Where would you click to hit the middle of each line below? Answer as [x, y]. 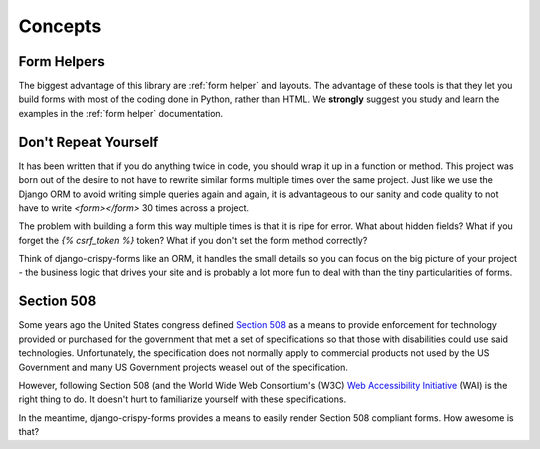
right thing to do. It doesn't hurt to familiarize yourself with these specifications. [182, 399]
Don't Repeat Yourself [88, 141]
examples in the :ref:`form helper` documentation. [121, 113]
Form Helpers [61, 61]
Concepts [60, 26]
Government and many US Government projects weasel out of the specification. [183, 367]
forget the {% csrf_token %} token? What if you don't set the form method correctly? [193, 240]
